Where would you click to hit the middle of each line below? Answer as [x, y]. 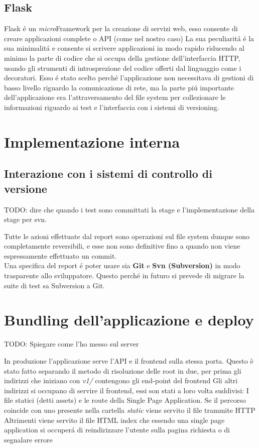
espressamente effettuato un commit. [60, 255]
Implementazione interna [92, 141]
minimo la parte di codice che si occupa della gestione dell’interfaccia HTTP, [122, 58]
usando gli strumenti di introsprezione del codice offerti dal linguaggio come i [123, 68]
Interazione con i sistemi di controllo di [108, 174]
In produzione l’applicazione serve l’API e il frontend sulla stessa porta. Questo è [129, 360]
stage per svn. [25, 219]
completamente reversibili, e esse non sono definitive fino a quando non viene [122, 246]
